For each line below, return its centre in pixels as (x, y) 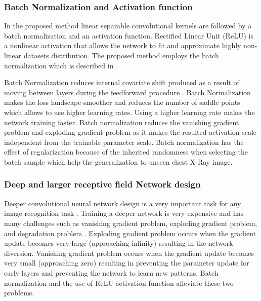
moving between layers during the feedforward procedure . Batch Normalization (127, 92)
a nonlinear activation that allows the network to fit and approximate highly (123, 45)
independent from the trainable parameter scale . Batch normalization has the (124, 142)
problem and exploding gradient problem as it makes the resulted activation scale (130, 132)
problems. (19, 293)
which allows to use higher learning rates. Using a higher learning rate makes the (129, 112)
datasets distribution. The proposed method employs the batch (121, 55)
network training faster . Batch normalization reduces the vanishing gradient (122, 122)
